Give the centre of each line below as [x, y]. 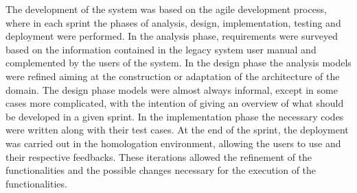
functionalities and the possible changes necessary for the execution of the [161, 170]
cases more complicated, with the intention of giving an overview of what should [175, 103]
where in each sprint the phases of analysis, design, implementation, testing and [173, 22]
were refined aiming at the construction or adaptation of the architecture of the [173, 76]
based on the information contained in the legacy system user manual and [161, 49]
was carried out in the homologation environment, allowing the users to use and [173, 143]
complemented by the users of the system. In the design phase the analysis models [178, 63]
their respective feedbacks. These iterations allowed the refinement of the [159, 156]
